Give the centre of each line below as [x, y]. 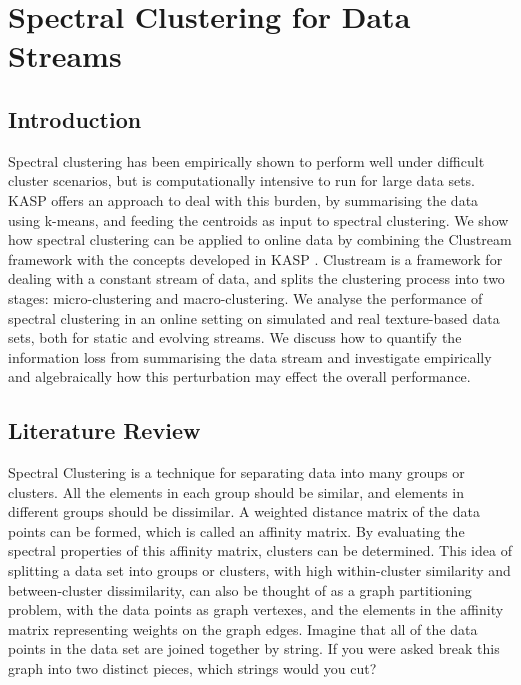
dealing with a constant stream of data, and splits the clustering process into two [256, 278]
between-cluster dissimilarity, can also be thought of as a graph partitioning [240, 589]
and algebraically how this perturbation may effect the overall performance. [239, 376]
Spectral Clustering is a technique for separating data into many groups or [236, 472]
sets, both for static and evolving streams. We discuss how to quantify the [235, 337]
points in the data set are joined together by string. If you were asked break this [254, 648]
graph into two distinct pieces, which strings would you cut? [192, 668]
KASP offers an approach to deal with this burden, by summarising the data [243, 199]
